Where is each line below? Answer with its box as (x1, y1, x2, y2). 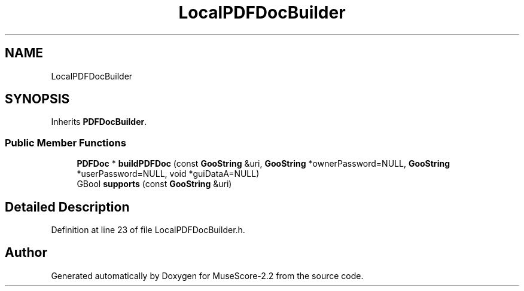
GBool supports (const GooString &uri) (77, 179, 232, 189)
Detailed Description (5, 199, 130, 215)
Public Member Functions (5, 136, 126, 149)
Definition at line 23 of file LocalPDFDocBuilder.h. (51, 225, 245, 235)
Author (5, 245, 47, 261)
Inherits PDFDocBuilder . (51, 117, 147, 127)
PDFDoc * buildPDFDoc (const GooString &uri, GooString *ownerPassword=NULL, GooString (77, 158, 450, 169)
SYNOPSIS (5, 91, 70, 107)
